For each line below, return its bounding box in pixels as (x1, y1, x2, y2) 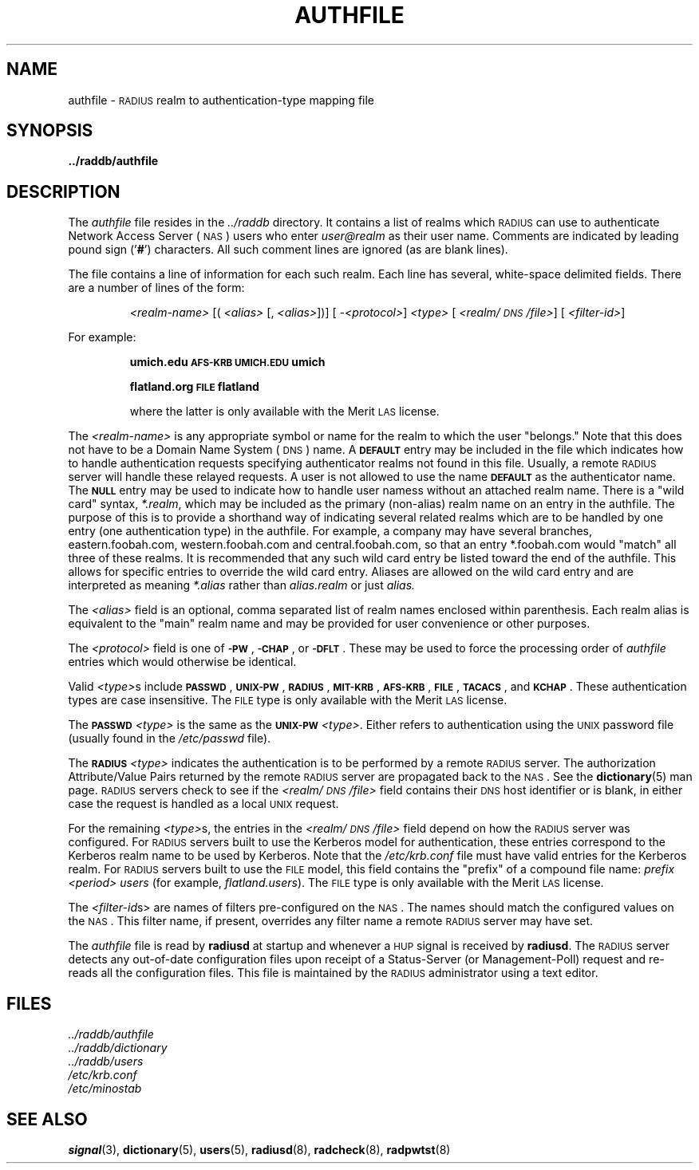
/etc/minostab (68, 1081, 142, 1096)
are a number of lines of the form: (68, 281, 245, 295)
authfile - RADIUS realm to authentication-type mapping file (68, 93, 375, 107)
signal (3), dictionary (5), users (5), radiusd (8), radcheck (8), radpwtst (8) (68, 1142, 451, 1156)
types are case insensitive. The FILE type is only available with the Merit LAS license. (68, 693, 507, 707)
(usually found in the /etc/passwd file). (68, 731, 271, 746)
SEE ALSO (6, 1109, 88, 1129)
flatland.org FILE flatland (129, 380, 259, 394)
